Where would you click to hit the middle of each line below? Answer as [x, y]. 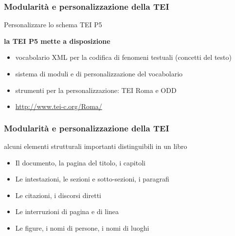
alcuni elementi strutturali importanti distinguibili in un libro [96, 146]
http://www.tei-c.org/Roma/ [59, 106]
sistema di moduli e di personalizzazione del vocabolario [99, 73]
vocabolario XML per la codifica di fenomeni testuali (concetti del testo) [123, 57]
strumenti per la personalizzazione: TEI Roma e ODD [96, 90]
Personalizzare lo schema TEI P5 [53, 25]
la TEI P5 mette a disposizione [57, 41]
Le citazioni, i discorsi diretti [58, 195]
